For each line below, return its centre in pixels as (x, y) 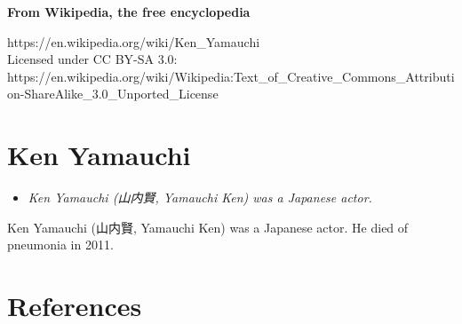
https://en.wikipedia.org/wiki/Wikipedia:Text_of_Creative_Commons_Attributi (231, 76)
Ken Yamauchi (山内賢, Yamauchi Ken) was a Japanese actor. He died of (208, 227)
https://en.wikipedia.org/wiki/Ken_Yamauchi (134, 41)
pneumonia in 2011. (60, 245)
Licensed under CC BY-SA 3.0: (92, 59)
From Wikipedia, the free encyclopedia (129, 12)
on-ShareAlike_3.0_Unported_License (113, 94)
